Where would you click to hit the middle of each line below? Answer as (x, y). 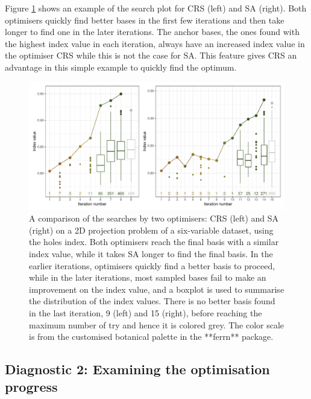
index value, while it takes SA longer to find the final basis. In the (151, 253)
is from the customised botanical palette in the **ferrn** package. (151, 337)
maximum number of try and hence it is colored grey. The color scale (157, 324)
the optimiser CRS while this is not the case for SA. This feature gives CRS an (151, 55)
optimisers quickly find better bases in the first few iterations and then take (145, 20)
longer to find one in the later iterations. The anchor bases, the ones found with (152, 32)
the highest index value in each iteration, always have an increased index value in (155, 43)
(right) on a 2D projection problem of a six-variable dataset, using (151, 230)
